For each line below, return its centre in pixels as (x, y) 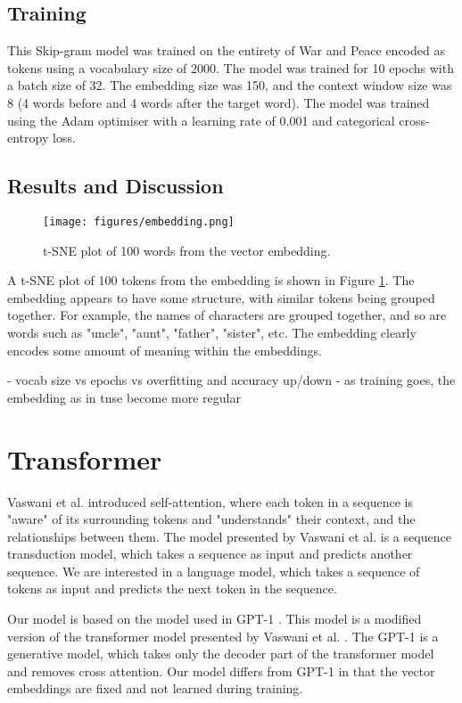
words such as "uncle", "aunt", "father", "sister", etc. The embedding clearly (212, 332)
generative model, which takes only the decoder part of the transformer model (221, 654)
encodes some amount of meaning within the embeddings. (165, 350)
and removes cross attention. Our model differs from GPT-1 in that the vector (221, 670)
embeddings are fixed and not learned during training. (155, 688)
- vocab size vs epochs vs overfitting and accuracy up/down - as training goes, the (231, 380)
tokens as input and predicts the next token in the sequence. (172, 589)
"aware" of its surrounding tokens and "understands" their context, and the (211, 519)
